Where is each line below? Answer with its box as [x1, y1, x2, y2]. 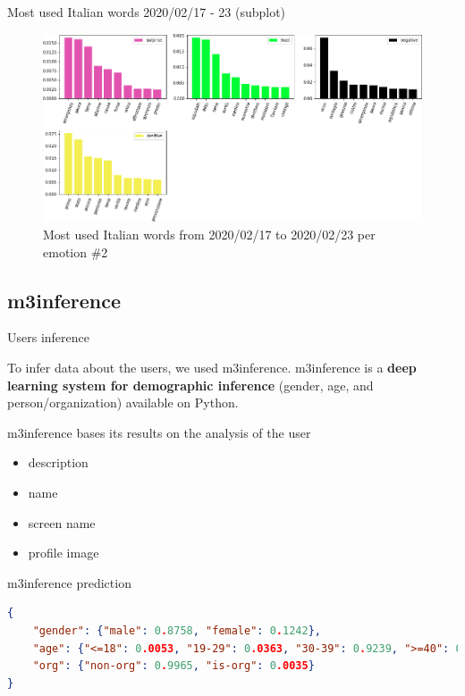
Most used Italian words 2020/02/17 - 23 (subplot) [7, 3, 286, 21]
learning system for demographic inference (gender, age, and [7, 375, 374, 394]
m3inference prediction [7, 573, 131, 591]
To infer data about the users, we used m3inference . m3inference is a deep [7, 358, 417, 377]
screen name [28, 513, 96, 532]
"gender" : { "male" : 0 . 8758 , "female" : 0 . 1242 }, [32, 624, 321, 637]
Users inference [7, 328, 89, 347]
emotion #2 [43, 242, 108, 261]
